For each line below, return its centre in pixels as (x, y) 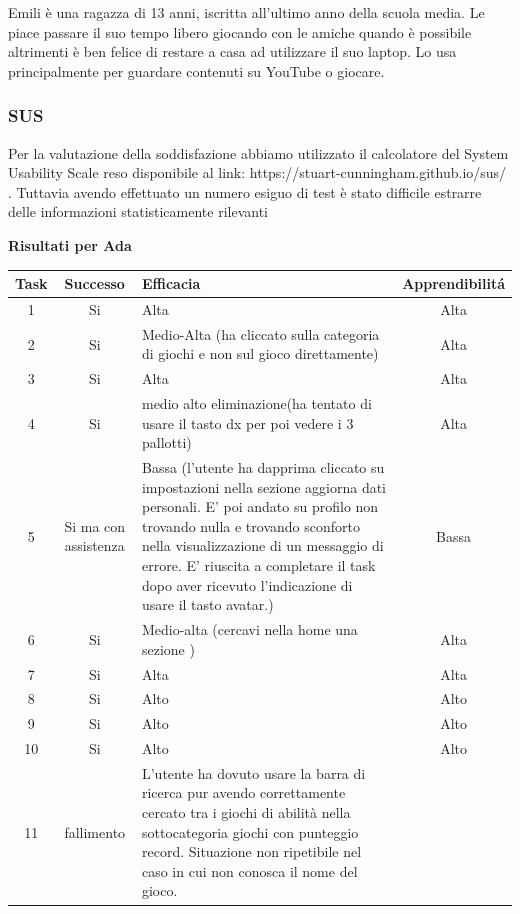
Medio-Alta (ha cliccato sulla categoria (260, 333)
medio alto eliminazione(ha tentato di (256, 403)
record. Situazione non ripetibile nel (251, 851)
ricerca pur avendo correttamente (243, 792)
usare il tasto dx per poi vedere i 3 (247, 422)
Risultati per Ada (70, 244)
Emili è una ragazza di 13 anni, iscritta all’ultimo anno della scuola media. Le (246, 12)
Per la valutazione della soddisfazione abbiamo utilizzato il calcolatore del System (258, 152)
